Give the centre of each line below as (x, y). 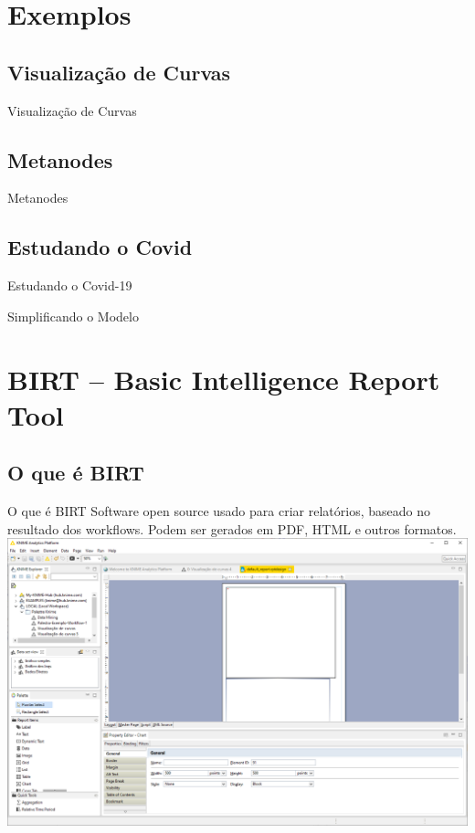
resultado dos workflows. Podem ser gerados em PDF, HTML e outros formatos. (232, 528)
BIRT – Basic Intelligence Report (224, 379)
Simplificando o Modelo (73, 316)
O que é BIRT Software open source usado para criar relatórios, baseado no (219, 511)
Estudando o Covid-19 (70, 285)
